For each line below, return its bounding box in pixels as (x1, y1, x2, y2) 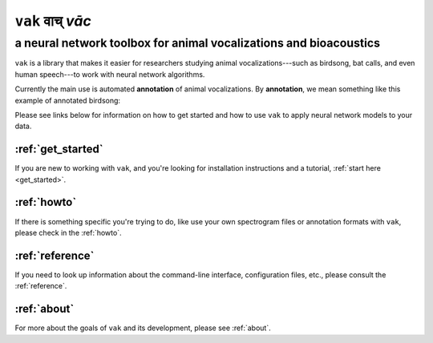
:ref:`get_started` (14, 143, 103, 156)
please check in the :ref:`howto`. (14, 228, 122, 237)
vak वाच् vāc (14, 12, 91, 30)
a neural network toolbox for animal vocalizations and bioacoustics (14, 36, 381, 50)
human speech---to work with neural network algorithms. (14, 69, 205, 79)
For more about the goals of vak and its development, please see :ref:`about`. (14, 323, 272, 333)
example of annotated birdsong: (14, 95, 120, 105)
